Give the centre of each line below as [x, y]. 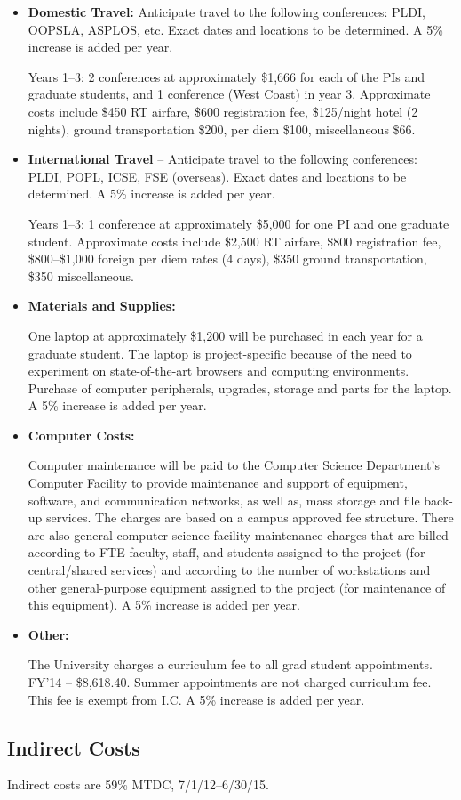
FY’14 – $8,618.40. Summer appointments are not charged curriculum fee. [230, 682]
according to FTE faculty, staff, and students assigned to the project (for [227, 552]
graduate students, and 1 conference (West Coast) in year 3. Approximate [229, 94]
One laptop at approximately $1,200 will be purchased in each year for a [225, 335]
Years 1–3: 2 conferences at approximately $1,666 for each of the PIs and [227, 76]
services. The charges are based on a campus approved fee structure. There [250, 517]
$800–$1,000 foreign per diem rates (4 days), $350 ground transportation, [227, 259]
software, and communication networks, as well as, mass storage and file [224, 500]
